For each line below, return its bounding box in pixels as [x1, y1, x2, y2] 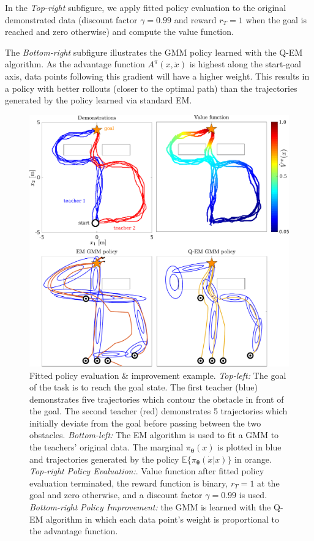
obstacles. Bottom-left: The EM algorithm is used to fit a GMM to [29, 428, 279, 441]
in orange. [234, 452, 272, 465]
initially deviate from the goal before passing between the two [29, 416, 261, 429]
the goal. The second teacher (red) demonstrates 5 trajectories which [29, 405, 288, 417]
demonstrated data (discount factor [5, 13, 138, 26]
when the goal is [245, 13, 307, 26]
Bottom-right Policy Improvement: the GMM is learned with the [29, 501, 271, 513]
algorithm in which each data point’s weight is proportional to [46, 512, 280, 525]
